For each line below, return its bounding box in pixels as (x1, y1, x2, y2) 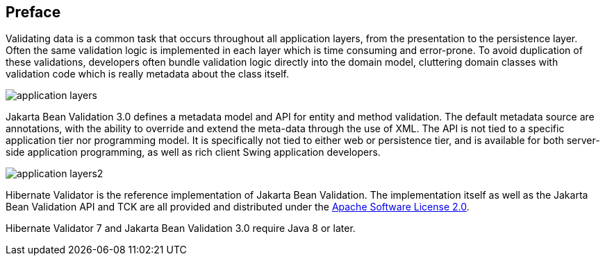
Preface (6, 3, 61, 21)
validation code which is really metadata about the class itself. (6, 68, 289, 80)
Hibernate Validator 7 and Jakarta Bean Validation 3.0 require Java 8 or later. (6, 222, 356, 235)
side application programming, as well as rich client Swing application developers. (6, 146, 381, 159)
